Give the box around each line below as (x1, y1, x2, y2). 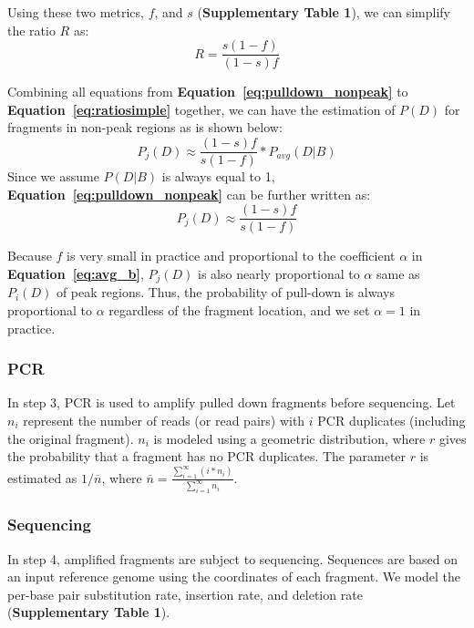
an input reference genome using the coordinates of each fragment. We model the (7, 567, 460, 586)
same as (376, 263, 420, 283)
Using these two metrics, (7, 3, 144, 21)
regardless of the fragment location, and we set (108, 300, 370, 319)
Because (7, 246, 52, 265)
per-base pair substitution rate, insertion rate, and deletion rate (7, 584, 363, 603)
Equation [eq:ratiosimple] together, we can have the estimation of (7, 99, 396, 118)
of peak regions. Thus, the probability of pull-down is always (56, 283, 395, 302)
